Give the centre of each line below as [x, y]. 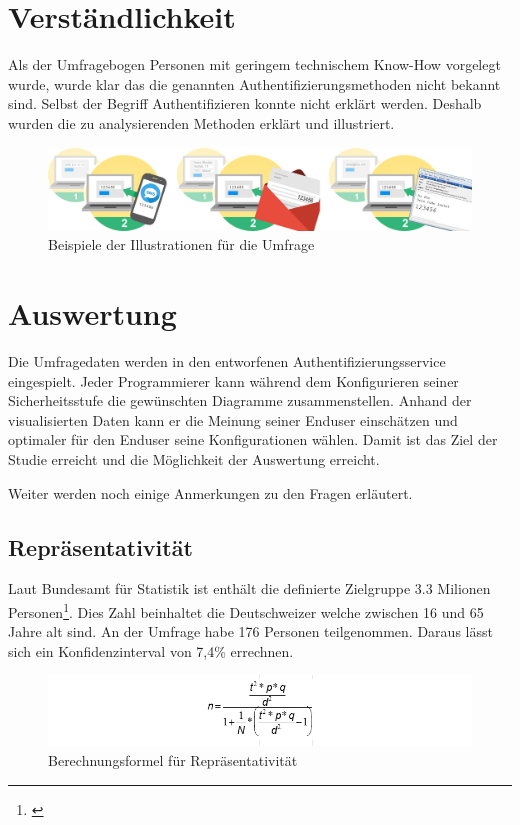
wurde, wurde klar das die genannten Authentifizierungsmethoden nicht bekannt [254, 83]
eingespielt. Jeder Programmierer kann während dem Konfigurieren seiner [233, 380]
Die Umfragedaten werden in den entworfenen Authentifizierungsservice [227, 361]
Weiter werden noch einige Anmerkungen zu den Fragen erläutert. [210, 492]
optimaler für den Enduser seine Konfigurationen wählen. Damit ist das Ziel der [253, 439]
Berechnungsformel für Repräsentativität [173, 760]
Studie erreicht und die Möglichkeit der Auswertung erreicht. [194, 459]
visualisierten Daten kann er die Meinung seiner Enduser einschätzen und [233, 419]
